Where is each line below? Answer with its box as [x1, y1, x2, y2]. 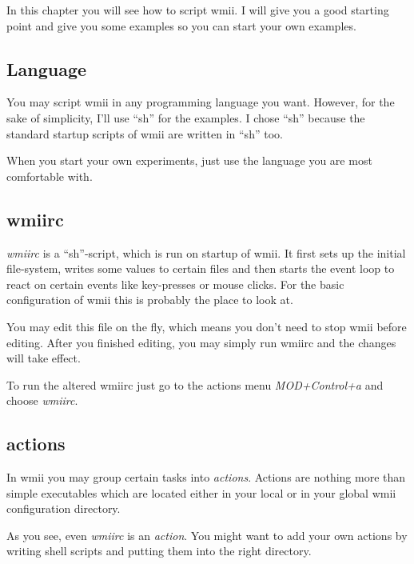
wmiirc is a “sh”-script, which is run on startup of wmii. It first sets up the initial [6, 244, 406, 261]
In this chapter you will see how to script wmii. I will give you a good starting [6, 2, 389, 18]
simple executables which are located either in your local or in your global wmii [6, 484, 396, 501]
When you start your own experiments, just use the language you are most [6, 152, 372, 169]
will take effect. [6, 350, 81, 366]
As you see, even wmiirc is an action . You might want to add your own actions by [6, 526, 408, 543]
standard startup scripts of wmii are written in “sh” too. [6, 125, 283, 142]
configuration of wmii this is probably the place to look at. [6, 291, 293, 308]
